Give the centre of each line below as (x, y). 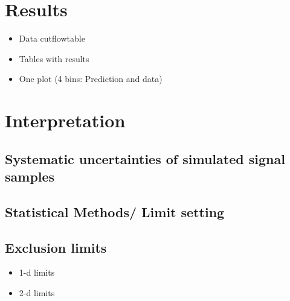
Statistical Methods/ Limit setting (115, 211)
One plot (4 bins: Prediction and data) (91, 79)
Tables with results (54, 58)
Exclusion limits (56, 247)
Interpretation (65, 120)
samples (30, 176)
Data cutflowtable (52, 38)
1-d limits (37, 272)
